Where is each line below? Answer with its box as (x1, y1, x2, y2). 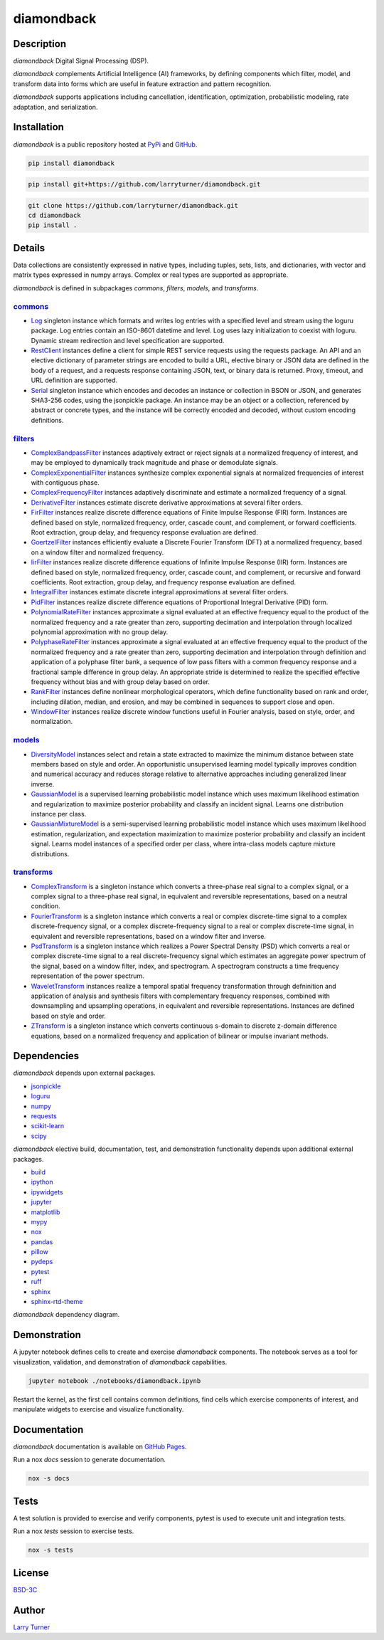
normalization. (31, 717, 73, 726)
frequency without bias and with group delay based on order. (31, 677, 210, 686)
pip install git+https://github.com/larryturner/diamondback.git (28, 180, 261, 189)
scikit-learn (31, 1122, 64, 1130)
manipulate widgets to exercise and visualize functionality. (13, 1405, 184, 1414)
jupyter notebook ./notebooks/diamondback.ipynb (28, 1377, 201, 1384)
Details (13, 242, 46, 254)
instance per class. (31, 809, 87, 818)
